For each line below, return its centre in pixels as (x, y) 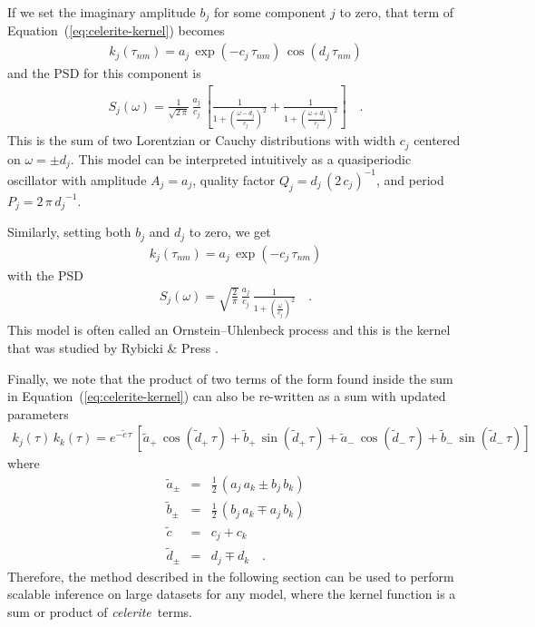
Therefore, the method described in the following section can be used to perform (231, 576)
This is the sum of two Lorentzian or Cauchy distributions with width (202, 140)
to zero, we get (230, 232)
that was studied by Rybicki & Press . (113, 347)
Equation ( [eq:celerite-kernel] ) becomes (116, 30)
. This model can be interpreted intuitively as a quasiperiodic (241, 158)
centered (437, 140)
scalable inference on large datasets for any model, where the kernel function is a (232, 594)
